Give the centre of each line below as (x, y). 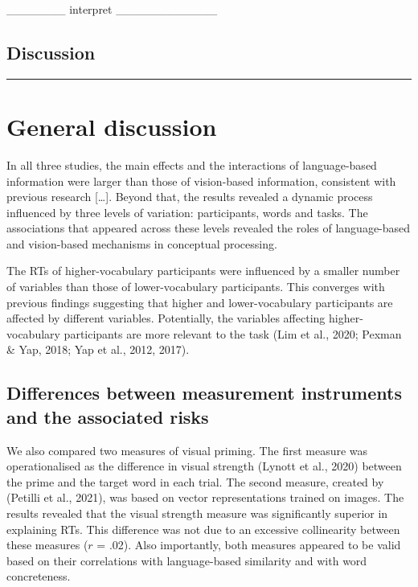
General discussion (112, 126)
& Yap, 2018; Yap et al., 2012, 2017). (98, 349)
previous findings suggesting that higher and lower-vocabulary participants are (200, 302)
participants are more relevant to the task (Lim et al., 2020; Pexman (233, 333)
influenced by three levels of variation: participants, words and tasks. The (187, 212)
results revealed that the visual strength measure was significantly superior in (197, 513)
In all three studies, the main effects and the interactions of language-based (192, 164)
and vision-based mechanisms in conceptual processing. (142, 243)
